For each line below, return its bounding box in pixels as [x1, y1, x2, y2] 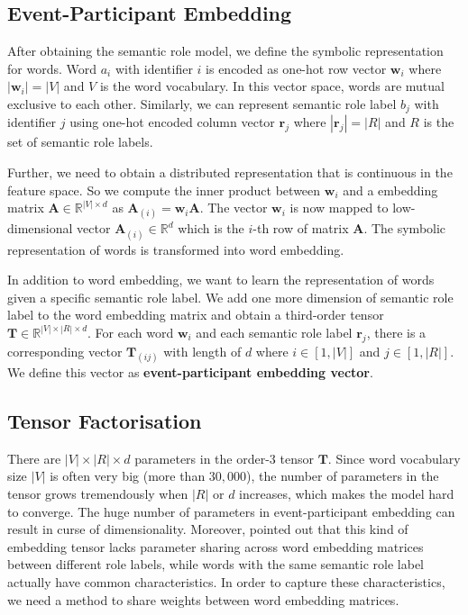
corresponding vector [7, 341, 123, 360]
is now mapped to [289, 198, 389, 217]
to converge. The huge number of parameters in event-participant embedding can [7, 502, 455, 520]
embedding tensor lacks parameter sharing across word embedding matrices [7, 537, 424, 556]
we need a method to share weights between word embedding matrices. [7, 590, 399, 609]
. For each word [87, 322, 174, 341]
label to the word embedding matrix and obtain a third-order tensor [7, 305, 384, 324]
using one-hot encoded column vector [69, 113, 275, 131]
